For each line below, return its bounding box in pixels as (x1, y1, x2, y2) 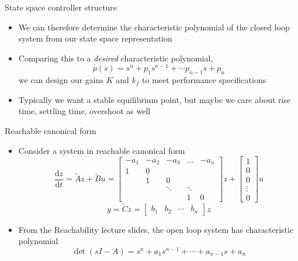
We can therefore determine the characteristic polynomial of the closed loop (18, 20, 290, 33)
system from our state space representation (18, 32, 172, 44)
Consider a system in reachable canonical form (18, 144, 185, 156)
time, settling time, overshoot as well (18, 105, 151, 117)
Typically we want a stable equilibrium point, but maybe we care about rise (18, 93, 291, 105)
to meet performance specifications (142, 74, 266, 86)
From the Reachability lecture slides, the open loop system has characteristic (18, 223, 294, 235)
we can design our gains (18, 74, 104, 86)
